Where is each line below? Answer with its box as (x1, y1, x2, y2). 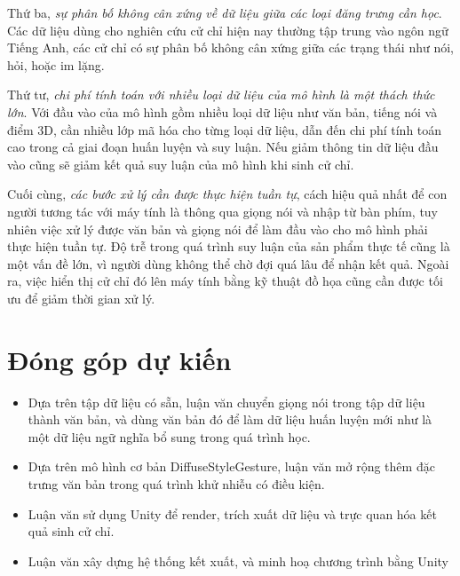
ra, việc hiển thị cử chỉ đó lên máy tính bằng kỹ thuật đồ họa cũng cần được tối (7, 272, 443, 290)
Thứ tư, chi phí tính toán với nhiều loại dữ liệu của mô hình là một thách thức (7, 85, 435, 104)
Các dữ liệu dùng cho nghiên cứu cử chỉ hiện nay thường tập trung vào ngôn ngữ (7, 20, 448, 39)
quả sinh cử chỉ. (28, 522, 115, 540)
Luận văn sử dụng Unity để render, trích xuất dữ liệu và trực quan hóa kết (28, 504, 437, 523)
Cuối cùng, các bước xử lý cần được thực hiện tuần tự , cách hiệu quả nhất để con (7, 185, 448, 203)
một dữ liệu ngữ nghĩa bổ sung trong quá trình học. (28, 427, 311, 446)
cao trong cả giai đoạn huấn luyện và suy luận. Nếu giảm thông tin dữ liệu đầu (7, 138, 439, 156)
